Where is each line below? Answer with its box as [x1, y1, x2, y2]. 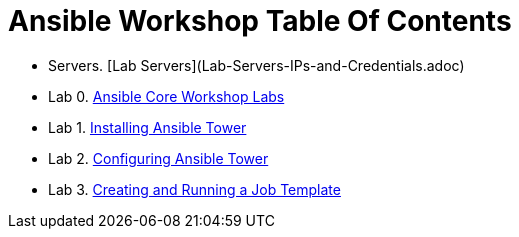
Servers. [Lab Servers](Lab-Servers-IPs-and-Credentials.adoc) [48, 56, 465, 74]
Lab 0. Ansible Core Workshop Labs [48, 87, 285, 105]
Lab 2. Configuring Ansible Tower [48, 149, 269, 167]
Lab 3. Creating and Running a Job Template [48, 180, 341, 198]
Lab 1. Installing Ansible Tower [48, 118, 247, 136]
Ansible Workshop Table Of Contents [8, 4, 512, 38]
